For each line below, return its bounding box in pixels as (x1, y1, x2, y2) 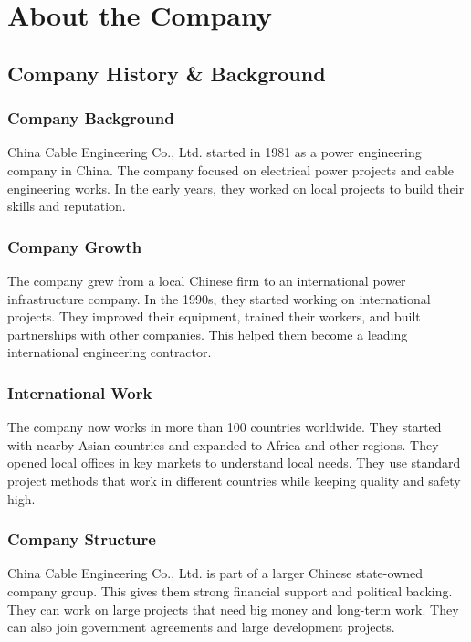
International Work (7, 381, 152, 404)
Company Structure (7, 528, 156, 551)
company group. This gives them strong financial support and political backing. (7, 581, 453, 600)
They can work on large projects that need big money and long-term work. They (7, 599, 459, 618)
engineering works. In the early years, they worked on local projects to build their (7, 178, 465, 197)
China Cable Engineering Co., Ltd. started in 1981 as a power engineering (7, 142, 422, 162)
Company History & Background (7, 58, 326, 87)
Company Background (7, 107, 174, 130)
